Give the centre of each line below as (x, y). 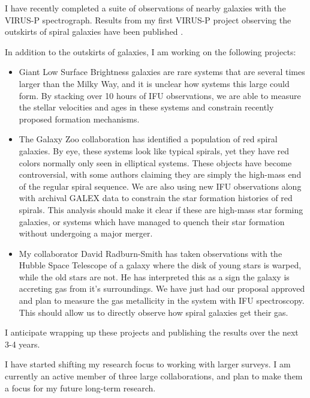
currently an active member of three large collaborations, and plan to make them (154, 376)
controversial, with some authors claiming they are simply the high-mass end (160, 174)
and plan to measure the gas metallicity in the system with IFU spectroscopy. (162, 300)
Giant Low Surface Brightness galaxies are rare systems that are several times (162, 72)
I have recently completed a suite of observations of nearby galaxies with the (145, 8)
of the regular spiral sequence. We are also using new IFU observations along (160, 186)
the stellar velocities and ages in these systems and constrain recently (146, 107)
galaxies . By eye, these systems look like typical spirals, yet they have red (154, 150)
